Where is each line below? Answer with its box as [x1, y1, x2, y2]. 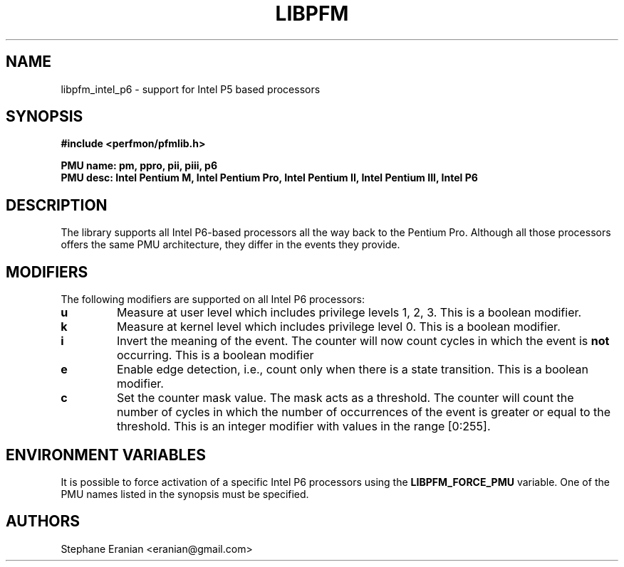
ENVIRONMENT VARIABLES [6, 445, 206, 464]
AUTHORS [6, 512, 80, 531]
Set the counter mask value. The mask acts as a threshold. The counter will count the [116, 391, 574, 406]
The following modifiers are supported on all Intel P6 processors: [61, 293, 365, 306]
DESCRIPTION [6, 196, 108, 214]
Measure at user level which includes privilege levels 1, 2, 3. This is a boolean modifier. [116, 305, 582, 320]
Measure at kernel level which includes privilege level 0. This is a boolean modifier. [116, 319, 561, 334]
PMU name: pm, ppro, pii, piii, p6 [61, 159, 217, 172]
